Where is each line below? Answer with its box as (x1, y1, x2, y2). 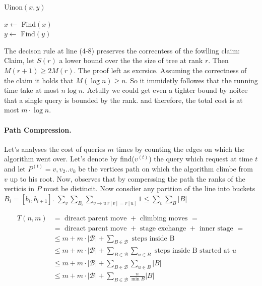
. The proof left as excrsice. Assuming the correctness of (74, 65, 247, 75)
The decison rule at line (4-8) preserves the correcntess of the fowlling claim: (4, 45, 240, 55)
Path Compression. (4, 124, 72, 135)
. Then (208, 55, 229, 66)
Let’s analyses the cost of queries (4, 143, 105, 154)
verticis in (4, 183, 35, 194)
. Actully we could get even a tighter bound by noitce (83, 85, 248, 95)
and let (4, 163, 26, 174)
